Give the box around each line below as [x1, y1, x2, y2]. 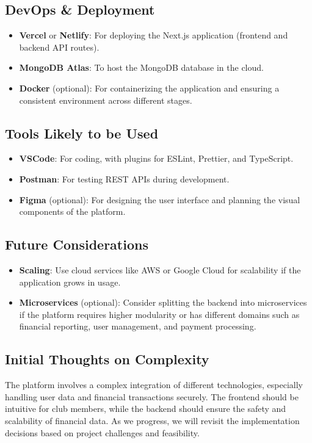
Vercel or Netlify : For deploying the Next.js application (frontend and [19, 29, 288, 41]
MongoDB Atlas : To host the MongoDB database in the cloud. [19, 61, 264, 74]
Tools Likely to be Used [5, 123, 159, 142]
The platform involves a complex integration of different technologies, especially [5, 378, 303, 391]
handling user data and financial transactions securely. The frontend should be [5, 390, 299, 403]
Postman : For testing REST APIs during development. [19, 172, 230, 185]
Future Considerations [5, 235, 148, 254]
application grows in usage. [19, 275, 121, 288]
